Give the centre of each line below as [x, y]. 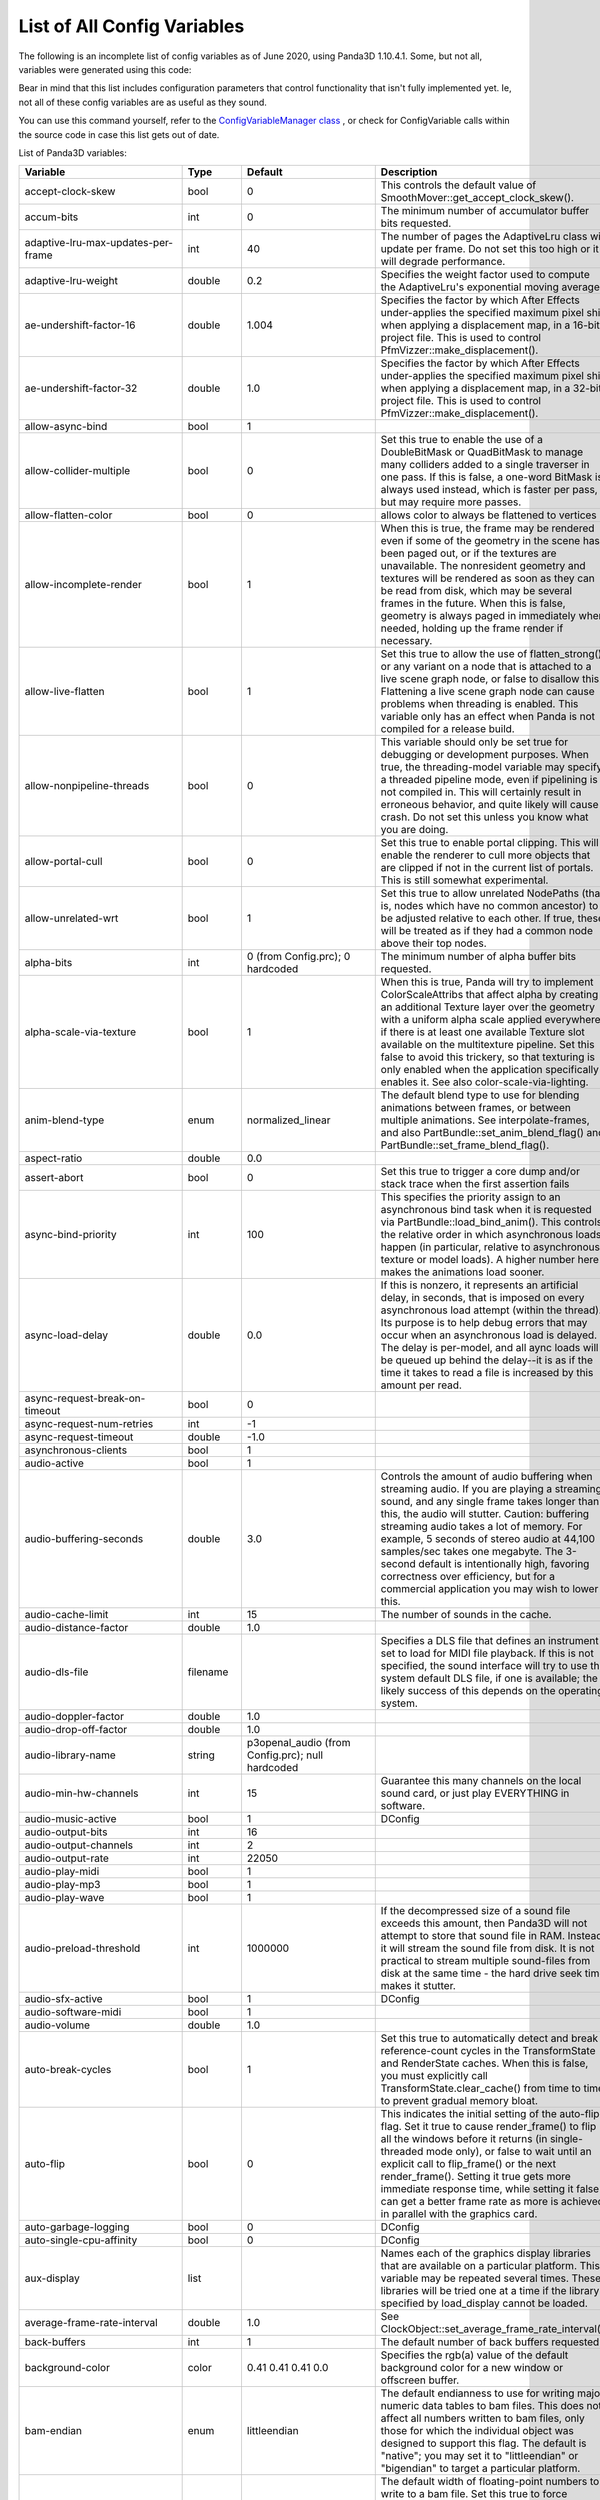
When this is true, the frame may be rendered [487, 528]
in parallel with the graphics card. [459, 2214]
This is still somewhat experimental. [464, 880]
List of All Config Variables [131, 26]
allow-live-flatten [64, 692]
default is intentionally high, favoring [504, 1564]
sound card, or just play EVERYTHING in [475, 1793]
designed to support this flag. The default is [483, 2443]
